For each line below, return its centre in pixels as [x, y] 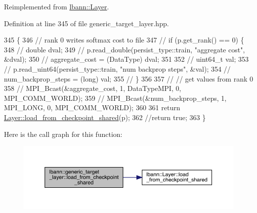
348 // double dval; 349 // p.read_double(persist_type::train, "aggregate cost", [125, 49]
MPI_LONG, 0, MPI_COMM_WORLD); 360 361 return [92, 107]
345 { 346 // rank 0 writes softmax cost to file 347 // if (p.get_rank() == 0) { [124, 40]
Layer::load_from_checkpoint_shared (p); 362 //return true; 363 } [105, 117]
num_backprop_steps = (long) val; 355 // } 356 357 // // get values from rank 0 [128, 78]
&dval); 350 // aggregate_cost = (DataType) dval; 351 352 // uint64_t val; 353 [126, 59]
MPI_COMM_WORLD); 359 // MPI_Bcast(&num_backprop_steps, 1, [115, 98]
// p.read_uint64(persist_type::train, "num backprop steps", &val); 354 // [117, 68]
